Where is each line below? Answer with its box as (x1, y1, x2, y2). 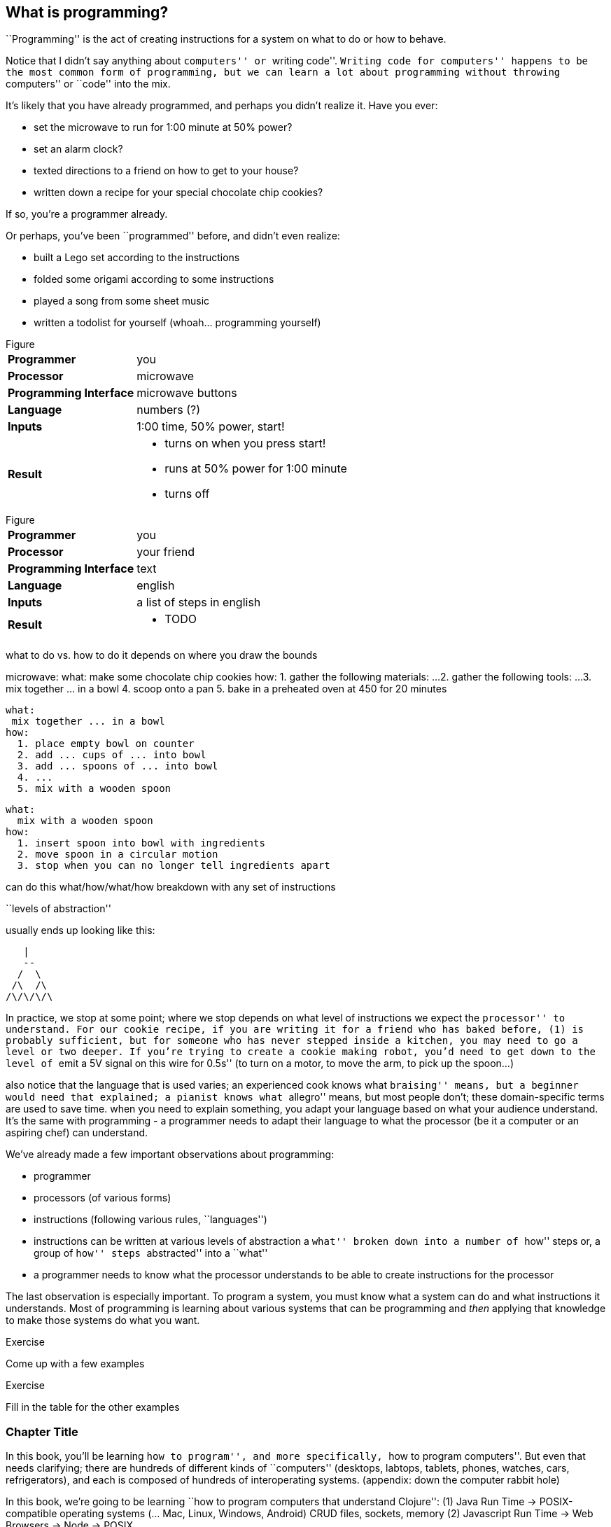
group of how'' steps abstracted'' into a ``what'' (34, 1247, 268, 1260)
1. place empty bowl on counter (17, 738, 195, 750)
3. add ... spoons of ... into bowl (17, 760, 218, 772)
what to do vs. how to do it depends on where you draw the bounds (6, 649, 318, 662)
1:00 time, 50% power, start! (136, 419, 285, 434)
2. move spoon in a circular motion (17, 849, 218, 860)
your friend (136, 545, 195, 559)
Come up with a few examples (6, 1358, 145, 1370)
